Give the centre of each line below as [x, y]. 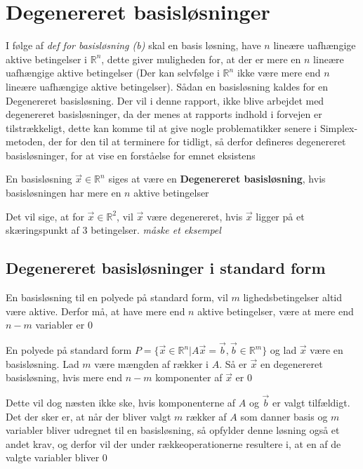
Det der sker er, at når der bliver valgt [88, 416]
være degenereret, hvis [194, 216]
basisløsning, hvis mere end [64, 377]
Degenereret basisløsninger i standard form [166, 268]
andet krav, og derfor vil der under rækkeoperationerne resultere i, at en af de [173, 443]
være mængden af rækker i [151, 363]
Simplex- [339, 127]
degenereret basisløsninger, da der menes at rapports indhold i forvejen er [164, 114]
